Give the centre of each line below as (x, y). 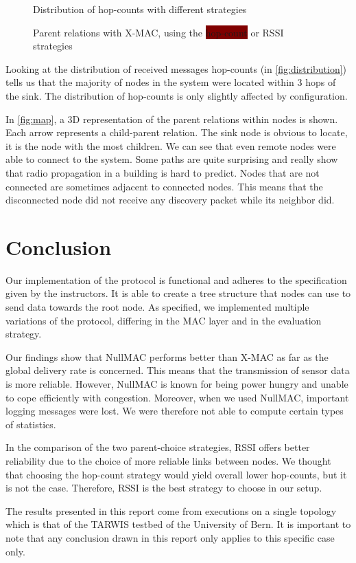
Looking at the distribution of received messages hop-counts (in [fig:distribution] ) (176, 68)
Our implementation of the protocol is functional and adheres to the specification (176, 279)
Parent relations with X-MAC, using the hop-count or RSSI (158, 32)
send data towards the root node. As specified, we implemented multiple (157, 307)
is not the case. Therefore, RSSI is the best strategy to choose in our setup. (164, 488)
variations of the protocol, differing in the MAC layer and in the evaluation (164, 320)
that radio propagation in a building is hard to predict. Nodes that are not (163, 172)
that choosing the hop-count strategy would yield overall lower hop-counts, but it (176, 474)
